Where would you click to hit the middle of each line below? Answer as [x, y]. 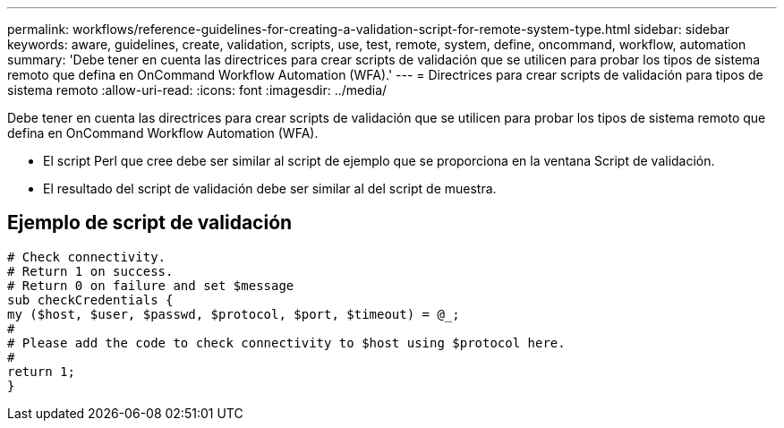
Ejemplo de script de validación [150, 223]
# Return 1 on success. [90, 271]
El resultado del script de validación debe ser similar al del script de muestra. [270, 188]
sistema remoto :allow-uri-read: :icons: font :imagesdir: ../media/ [197, 90]
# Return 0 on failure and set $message [151, 285]
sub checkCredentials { [90, 300]
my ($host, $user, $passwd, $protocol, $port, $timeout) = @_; [234, 314]
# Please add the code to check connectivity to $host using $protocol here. [286, 342]
